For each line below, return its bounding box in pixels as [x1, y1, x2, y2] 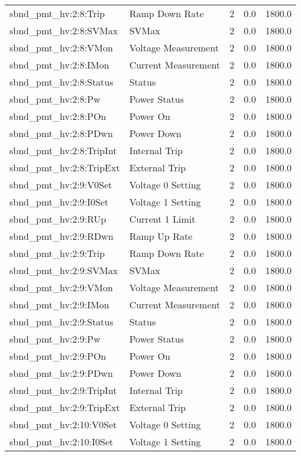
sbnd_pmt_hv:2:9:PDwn [9, 366, 113, 380]
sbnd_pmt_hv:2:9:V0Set [9, 178, 112, 191]
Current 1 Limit [129, 212, 196, 226]
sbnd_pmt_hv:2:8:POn [9, 109, 106, 123]
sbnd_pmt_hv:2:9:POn [9, 349, 106, 363]
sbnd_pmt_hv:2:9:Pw [9, 332, 101, 346]
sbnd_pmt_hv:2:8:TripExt [9, 161, 120, 174]
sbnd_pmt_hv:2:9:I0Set [9, 195, 109, 209]
